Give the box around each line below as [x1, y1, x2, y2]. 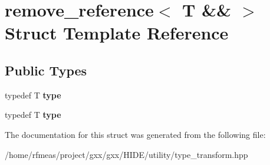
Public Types [5, 61, 87, 79]
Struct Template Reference [5, 21, 229, 45]
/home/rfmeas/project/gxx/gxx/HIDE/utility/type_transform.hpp [5, 148, 248, 160]
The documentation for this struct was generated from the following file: [5, 128, 266, 140]
